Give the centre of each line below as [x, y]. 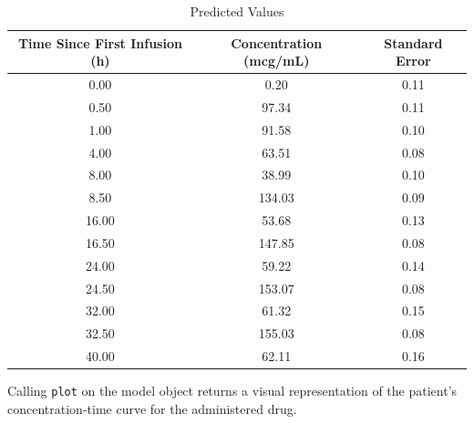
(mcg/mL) [277, 61]
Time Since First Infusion [100, 42]
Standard [413, 42]
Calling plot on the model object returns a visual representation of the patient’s [232, 391]
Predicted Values [237, 11]
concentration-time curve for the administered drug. [152, 408]
